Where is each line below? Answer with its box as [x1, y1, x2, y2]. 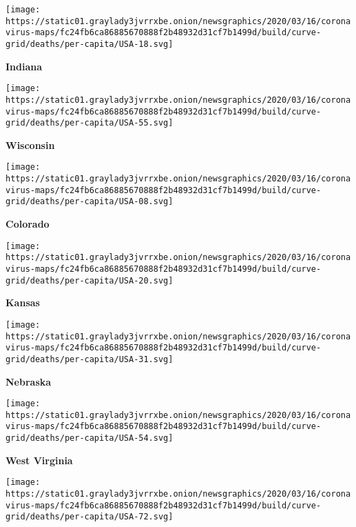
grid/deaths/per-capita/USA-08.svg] [6, 197, 174, 207]
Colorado [6, 217, 50, 231]
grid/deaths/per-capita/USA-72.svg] [6, 512, 174, 522]
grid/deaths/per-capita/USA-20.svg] [6, 275, 174, 286]
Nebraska [6, 374, 52, 388]
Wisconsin [6, 137, 55, 152]
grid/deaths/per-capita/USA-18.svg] [6, 39, 174, 49]
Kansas [6, 295, 40, 310]
